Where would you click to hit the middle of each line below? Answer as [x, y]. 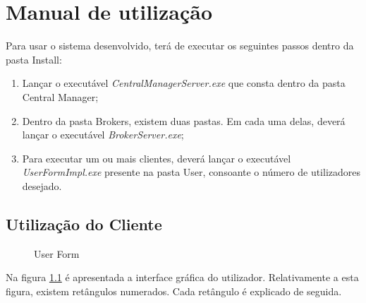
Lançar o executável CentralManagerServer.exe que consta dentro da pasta [184, 83]
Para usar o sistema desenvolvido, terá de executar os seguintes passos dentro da [180, 46]
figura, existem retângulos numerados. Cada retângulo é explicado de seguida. [174, 291]
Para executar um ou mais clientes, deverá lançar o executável [157, 158]
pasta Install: [34, 59]
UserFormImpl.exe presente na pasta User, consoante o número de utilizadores [191, 172]
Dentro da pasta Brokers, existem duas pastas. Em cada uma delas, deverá [184, 120]
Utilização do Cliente [84, 224]
